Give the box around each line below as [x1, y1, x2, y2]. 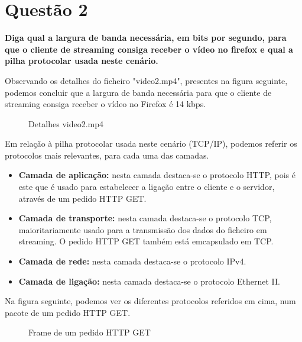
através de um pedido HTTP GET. [18, 192, 147, 204]
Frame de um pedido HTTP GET [28, 326, 151, 338]
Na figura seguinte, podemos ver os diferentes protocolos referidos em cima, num [5, 295, 296, 307]
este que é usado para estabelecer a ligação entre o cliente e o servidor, [18, 180, 275, 193]
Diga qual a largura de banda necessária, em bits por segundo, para [5, 31, 287, 44]
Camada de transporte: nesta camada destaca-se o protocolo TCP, [18, 212, 272, 224]
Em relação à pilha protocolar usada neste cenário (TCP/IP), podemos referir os [5, 137, 297, 150]
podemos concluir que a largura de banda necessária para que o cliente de [5, 86, 272, 98]
